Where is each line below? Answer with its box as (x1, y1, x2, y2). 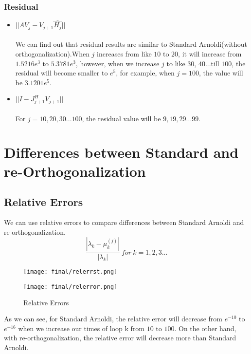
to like (166, 58, 185, 68)
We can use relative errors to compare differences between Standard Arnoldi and (4, 217, 244, 227)
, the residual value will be (82, 113, 161, 123)
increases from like (97, 49, 152, 59)
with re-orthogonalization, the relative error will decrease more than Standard (4, 333, 236, 343)
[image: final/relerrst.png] (23, 268, 118, 276)
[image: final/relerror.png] (23, 283, 118, 291)
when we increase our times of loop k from (18, 323, 145, 333)
